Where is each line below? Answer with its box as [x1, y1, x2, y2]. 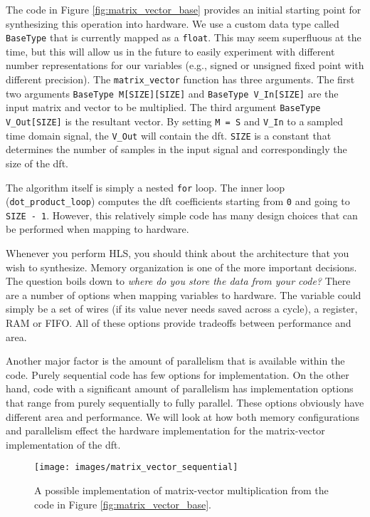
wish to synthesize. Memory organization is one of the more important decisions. [6, 259, 357, 274]
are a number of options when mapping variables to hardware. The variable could [6, 287, 361, 302]
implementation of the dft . [6, 437, 121, 451]
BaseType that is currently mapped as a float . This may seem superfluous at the [6, 30, 361, 45]
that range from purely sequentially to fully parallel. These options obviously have [6, 395, 364, 409]
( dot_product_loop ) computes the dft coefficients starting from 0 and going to [6, 194, 350, 209]
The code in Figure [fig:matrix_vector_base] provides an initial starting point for [6, 2, 361, 16]
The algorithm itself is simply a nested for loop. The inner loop [6, 179, 285, 194]
